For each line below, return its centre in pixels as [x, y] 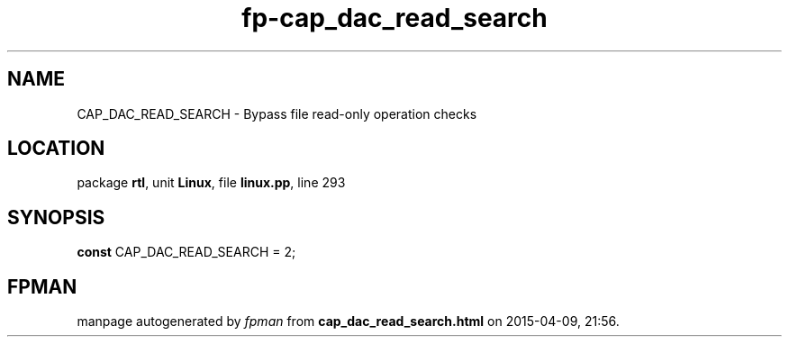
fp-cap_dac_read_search [394, 18]
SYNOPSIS [56, 217]
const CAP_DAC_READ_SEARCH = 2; [186, 252]
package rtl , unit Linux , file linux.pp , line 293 [211, 183]
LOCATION [56, 149]
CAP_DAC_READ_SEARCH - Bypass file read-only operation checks [277, 113]
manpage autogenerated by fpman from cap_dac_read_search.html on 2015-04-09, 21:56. [348, 321]
